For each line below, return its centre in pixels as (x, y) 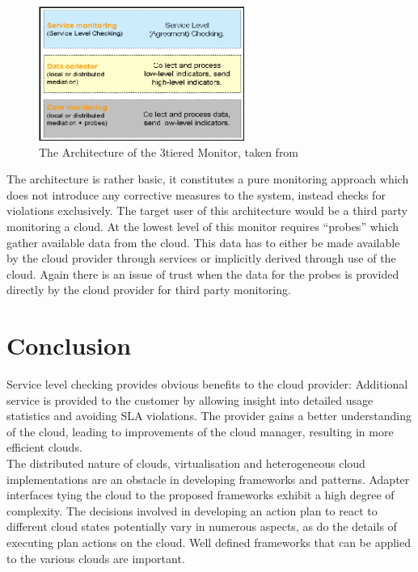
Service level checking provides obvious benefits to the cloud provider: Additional (207, 384)
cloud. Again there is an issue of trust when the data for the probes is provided (203, 273)
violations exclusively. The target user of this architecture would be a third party (207, 210)
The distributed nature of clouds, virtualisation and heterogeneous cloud (186, 463)
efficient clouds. (44, 447)
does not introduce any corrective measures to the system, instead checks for (196, 194)
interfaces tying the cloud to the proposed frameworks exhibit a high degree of (201, 495)
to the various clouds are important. (96, 558)
